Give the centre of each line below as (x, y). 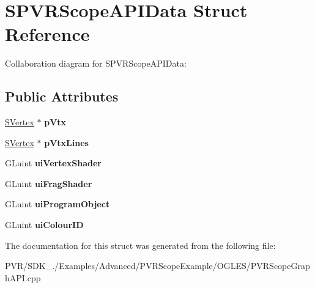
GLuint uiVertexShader (53, 163)
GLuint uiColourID (44, 225)
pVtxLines (66, 142)
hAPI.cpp (23, 277)
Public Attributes (62, 96)
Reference (47, 34)
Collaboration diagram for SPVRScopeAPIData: (96, 63)
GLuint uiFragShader (49, 183)
